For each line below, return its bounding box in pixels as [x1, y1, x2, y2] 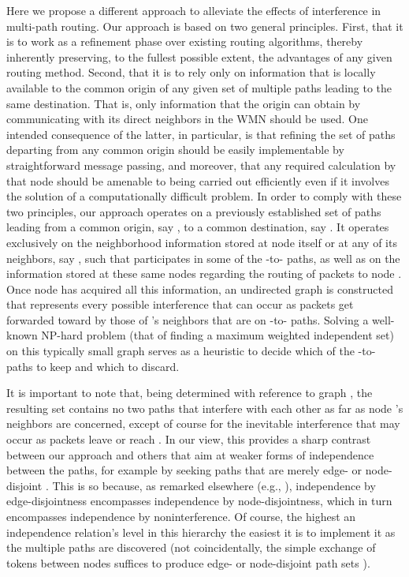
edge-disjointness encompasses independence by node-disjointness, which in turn [6, 493, 392, 509]
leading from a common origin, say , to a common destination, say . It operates [6, 219, 389, 235]
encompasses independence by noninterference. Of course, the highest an [6, 508, 356, 524]
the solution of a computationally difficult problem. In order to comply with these [6, 188, 402, 204]
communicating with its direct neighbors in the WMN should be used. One [6, 111, 368, 127]
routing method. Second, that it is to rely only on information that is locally [6, 64, 376, 81]
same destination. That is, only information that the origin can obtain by [6, 95, 361, 111]
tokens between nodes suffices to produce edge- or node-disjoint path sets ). [6, 554, 370, 571]
